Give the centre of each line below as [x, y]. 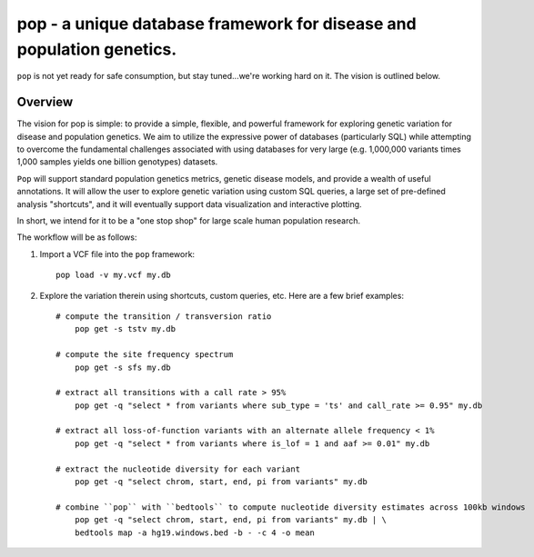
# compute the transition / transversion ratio [164, 316]
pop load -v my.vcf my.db [114, 275]
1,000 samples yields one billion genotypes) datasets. [117, 162]
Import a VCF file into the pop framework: [117, 254]
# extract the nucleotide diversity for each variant [178, 469]
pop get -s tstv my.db [125, 329]
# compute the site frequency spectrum [145, 355]
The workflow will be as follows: [77, 237]
